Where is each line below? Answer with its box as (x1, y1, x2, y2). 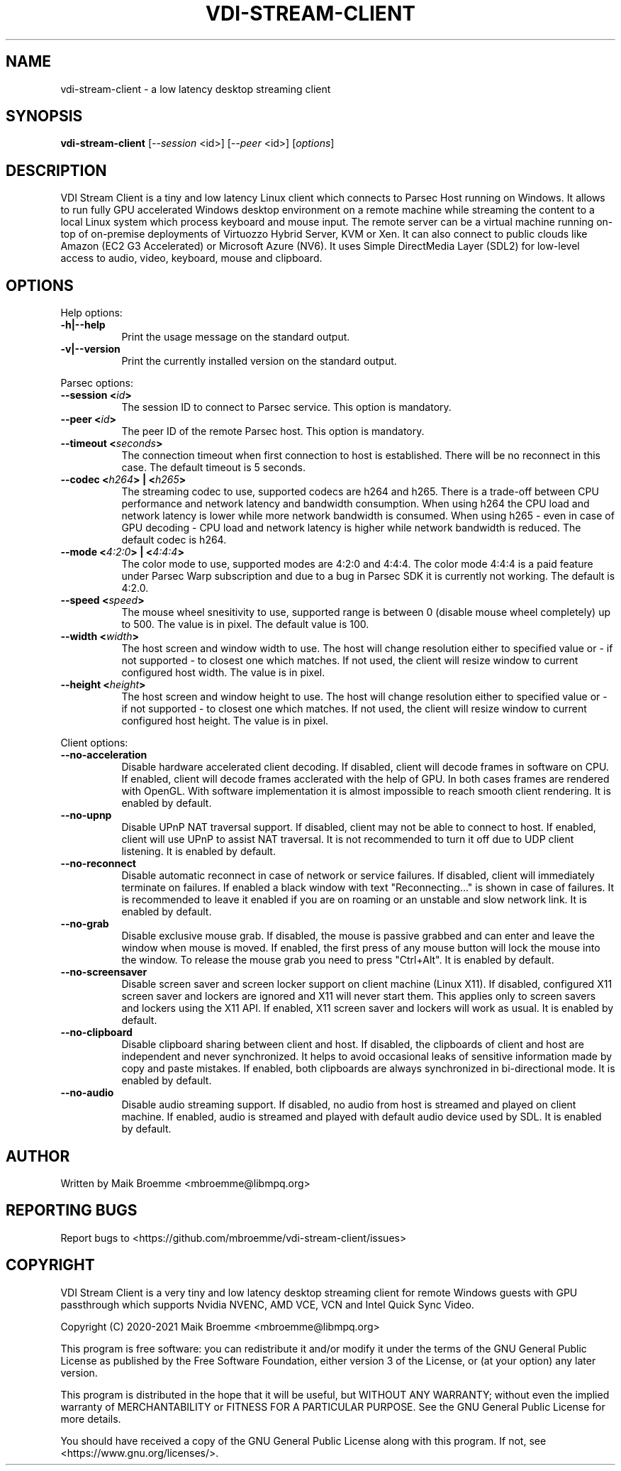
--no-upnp (60, 809, 112, 822)
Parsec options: (60, 377, 133, 390)
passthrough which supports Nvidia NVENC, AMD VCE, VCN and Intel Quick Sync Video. (60, 1298, 474, 1311)
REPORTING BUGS (6, 1201, 138, 1220)
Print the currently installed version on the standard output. (121, 355, 397, 368)
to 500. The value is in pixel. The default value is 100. (121, 618, 369, 631)
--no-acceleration (60, 749, 147, 761)
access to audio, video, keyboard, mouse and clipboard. (60, 252, 323, 265)
